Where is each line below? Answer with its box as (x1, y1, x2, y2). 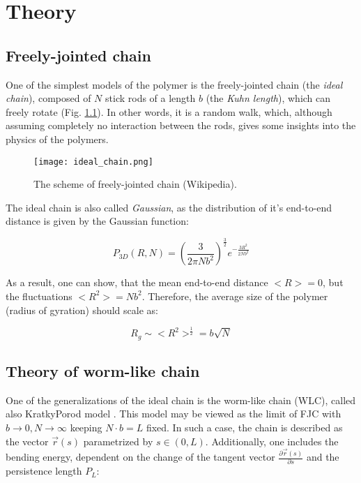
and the (306, 449, 339, 464)
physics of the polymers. (6, 131, 109, 146)
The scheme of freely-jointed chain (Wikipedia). (33, 177, 237, 191)
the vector (6, 433, 49, 448)
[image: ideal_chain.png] (33, 156, 153, 167)
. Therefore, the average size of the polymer (141, 288, 328, 303)
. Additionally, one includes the (205, 433, 339, 448)
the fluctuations (6, 288, 72, 303)
